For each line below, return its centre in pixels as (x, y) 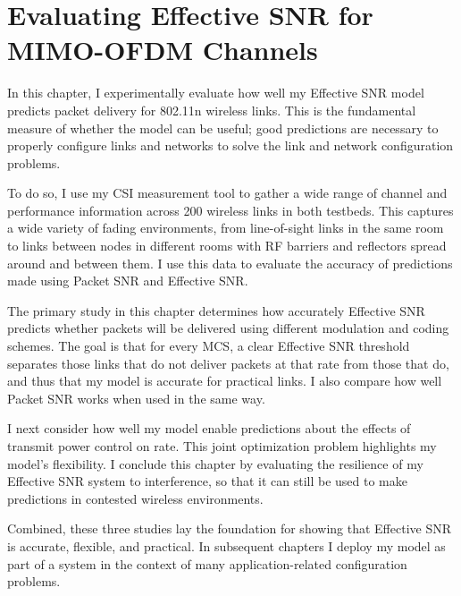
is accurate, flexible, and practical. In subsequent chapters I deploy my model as (226, 545)
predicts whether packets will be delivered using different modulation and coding (228, 328)
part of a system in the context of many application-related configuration (207, 563)
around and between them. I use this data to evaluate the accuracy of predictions (230, 263)
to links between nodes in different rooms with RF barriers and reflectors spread (227, 246)
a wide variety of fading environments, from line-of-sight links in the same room (226, 228)
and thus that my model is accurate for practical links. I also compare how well (225, 381)
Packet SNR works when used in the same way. (136, 398)
